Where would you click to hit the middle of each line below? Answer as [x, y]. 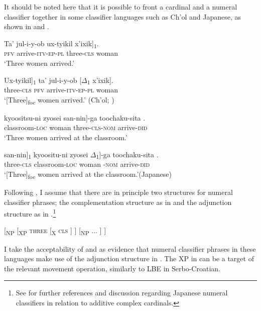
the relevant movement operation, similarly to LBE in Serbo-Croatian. [112, 268]
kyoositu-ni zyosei [61, 154]
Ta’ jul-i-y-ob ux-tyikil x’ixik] [49, 43]
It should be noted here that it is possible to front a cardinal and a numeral [121, 7]
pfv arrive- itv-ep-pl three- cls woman [61, 53]
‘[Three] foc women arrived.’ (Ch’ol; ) [59, 100]
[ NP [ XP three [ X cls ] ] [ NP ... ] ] [55, 231]
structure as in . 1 [30, 213]
